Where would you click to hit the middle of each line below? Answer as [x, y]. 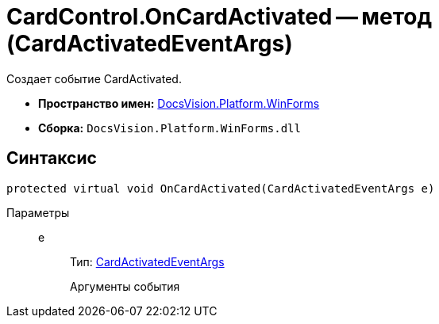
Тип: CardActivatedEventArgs [147, 261]
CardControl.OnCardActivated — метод [219, 17]
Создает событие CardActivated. [94, 78]
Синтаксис [52, 158]
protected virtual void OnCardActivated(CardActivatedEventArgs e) [221, 188]
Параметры [38, 212]
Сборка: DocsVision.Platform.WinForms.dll [169, 128]
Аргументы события [125, 286]
